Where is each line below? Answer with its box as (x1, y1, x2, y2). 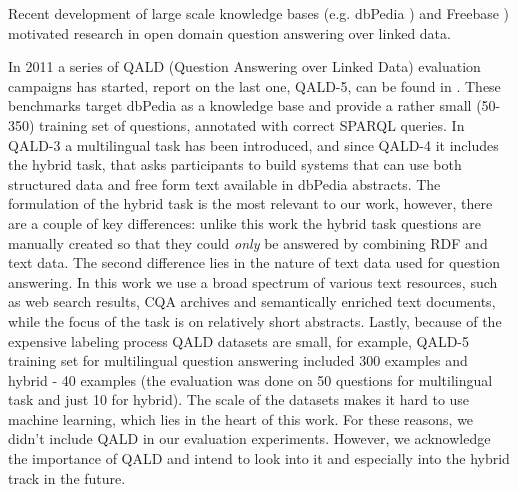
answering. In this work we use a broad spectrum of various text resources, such (8, 271, 498, 292)
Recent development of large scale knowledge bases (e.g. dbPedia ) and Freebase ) (8, 3, 510, 23)
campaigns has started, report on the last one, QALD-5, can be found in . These (8, 75, 501, 96)
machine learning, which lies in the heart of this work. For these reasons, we (8, 408, 474, 429)
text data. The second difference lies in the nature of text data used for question (8, 252, 500, 273)
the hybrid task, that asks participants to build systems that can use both (8, 154, 462, 175)
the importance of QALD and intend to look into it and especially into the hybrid (8, 448, 510, 469)
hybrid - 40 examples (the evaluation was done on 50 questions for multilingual (8, 369, 493, 390)
